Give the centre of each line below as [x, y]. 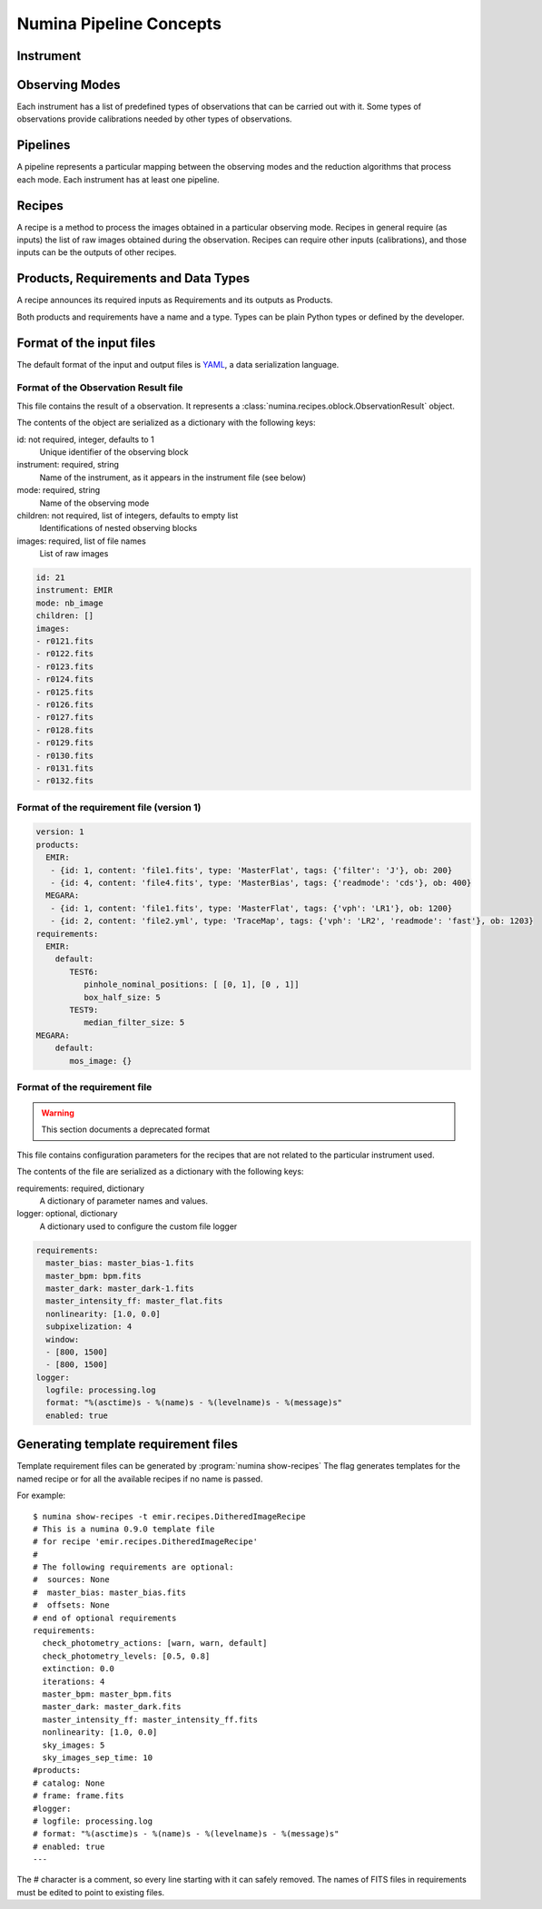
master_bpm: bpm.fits [94, 1276]
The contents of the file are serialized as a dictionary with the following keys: [160, 1172]
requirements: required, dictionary [81, 1188]
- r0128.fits [65, 730]
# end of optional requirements [105, 1618]
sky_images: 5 [74, 1745]
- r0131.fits [65, 768]
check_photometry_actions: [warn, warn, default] [155, 1643]
